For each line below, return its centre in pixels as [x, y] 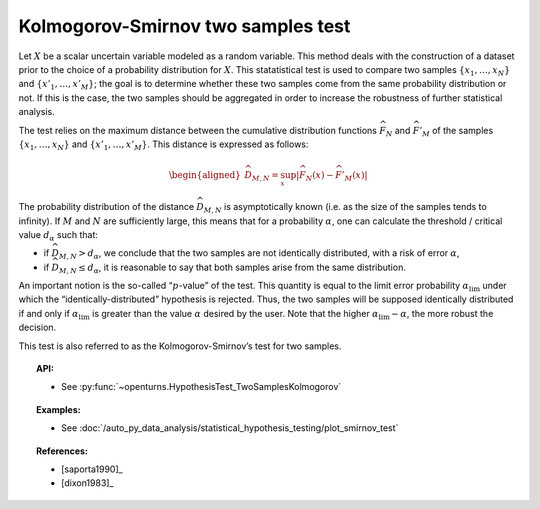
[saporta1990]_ [92, 469]
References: [62, 451]
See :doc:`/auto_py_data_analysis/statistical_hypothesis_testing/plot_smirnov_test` [230, 428]
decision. [37, 327]
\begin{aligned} [205, 175]
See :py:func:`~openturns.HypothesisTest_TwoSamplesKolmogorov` [201, 387]
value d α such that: [58, 235]
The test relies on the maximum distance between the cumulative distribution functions [197, 130]
